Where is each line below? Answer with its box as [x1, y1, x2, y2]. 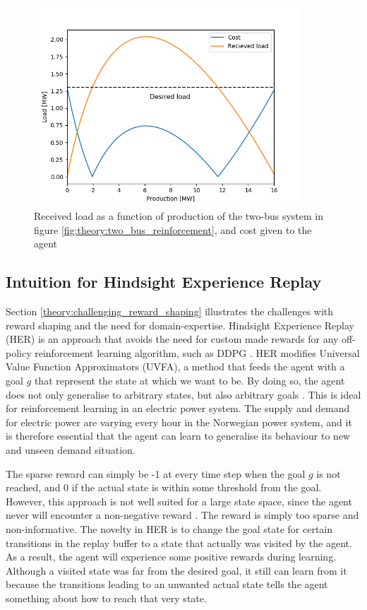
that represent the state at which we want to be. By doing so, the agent [34, 373, 345, 387]
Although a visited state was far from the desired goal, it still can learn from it [6, 563, 347, 577]
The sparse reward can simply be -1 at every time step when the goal [6, 466, 306, 481]
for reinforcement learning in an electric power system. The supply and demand [6, 401, 350, 416]
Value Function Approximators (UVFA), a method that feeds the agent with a [6, 359, 345, 374]
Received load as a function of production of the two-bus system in [34, 209, 324, 223]
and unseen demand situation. [6, 442, 136, 457]
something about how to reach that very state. [6, 590, 207, 605]
